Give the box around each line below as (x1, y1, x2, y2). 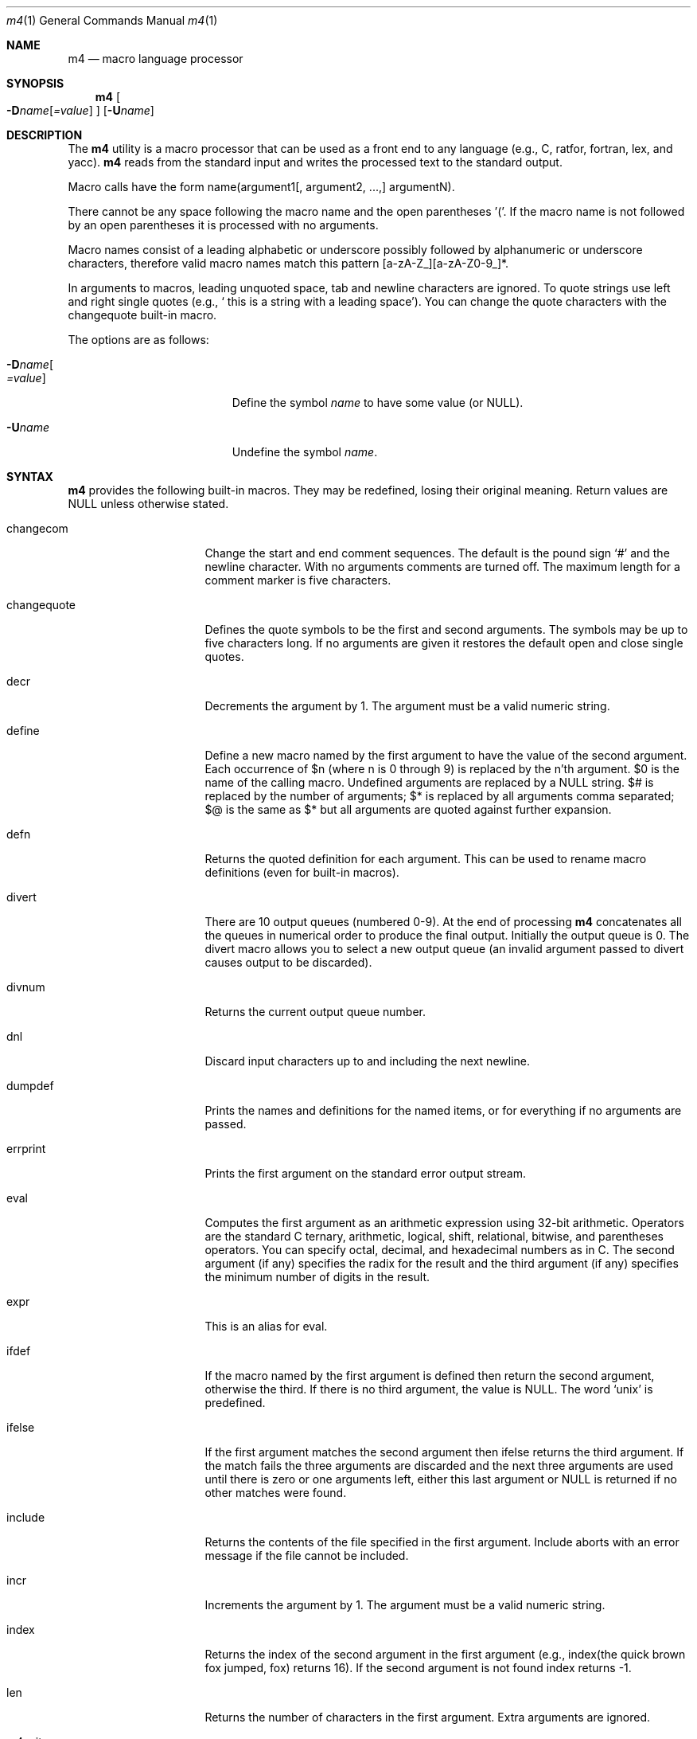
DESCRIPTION (6, 128, 83, 142)
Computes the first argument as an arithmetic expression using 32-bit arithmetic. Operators (204, 1216, 684, 1229)
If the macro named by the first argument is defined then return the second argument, (204, 1369, 655, 1382)
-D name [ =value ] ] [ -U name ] (6, 104, 154, 117)
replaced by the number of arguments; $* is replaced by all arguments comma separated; (204, 789, 675, 803)
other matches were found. (204, 1486, 347, 1499)
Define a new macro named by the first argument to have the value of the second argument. (204, 748, 687, 762)
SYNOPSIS (6, 76, 64, 90)
